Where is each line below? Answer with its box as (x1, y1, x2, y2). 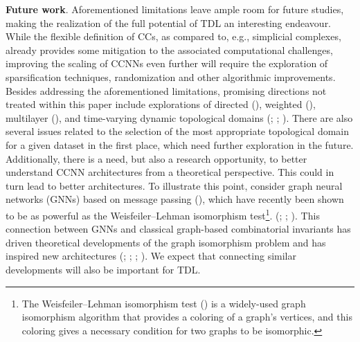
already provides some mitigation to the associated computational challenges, (6, 42, 333, 57)
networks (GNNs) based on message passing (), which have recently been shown (6, 192, 344, 206)
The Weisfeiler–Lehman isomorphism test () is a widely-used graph (21, 296, 306, 310)
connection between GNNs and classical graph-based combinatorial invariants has (6, 222, 351, 236)
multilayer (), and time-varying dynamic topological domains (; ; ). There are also (6, 110, 353, 125)
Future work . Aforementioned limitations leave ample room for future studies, (6, 2, 344, 16)
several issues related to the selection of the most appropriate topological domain (6, 124, 350, 138)
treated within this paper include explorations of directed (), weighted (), (6, 97, 316, 111)
